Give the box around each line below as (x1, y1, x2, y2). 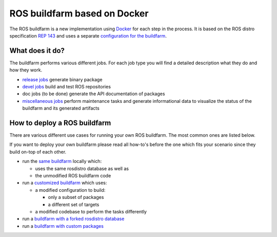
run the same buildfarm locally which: (22, 158, 102, 165)
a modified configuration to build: (35, 187, 106, 193)
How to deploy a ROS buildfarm (9, 119, 111, 127)
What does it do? (9, 46, 65, 55)
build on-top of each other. (9, 149, 67, 155)
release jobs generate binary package (22, 76, 103, 82)
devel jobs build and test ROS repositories (22, 84, 111, 90)
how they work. (9, 67, 43, 73)
